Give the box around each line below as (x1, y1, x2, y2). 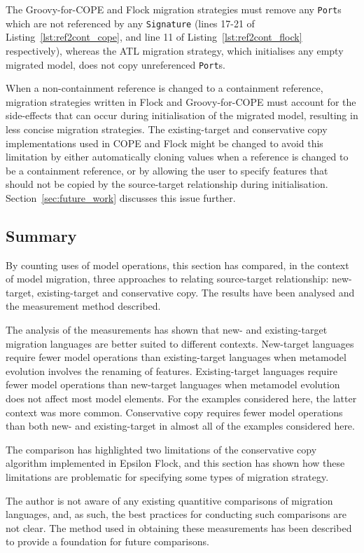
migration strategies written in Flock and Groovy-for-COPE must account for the (6, 94, 356, 109)
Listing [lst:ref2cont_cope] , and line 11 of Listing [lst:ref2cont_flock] (6, 29, 302, 44)
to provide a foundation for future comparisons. (6, 534, 209, 549)
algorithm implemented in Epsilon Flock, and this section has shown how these (6, 456, 345, 470)
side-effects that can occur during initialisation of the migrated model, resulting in (6, 108, 358, 123)
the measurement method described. (6, 299, 161, 313)
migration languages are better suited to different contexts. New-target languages (6, 336, 354, 350)
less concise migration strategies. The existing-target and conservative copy (6, 121, 328, 136)
